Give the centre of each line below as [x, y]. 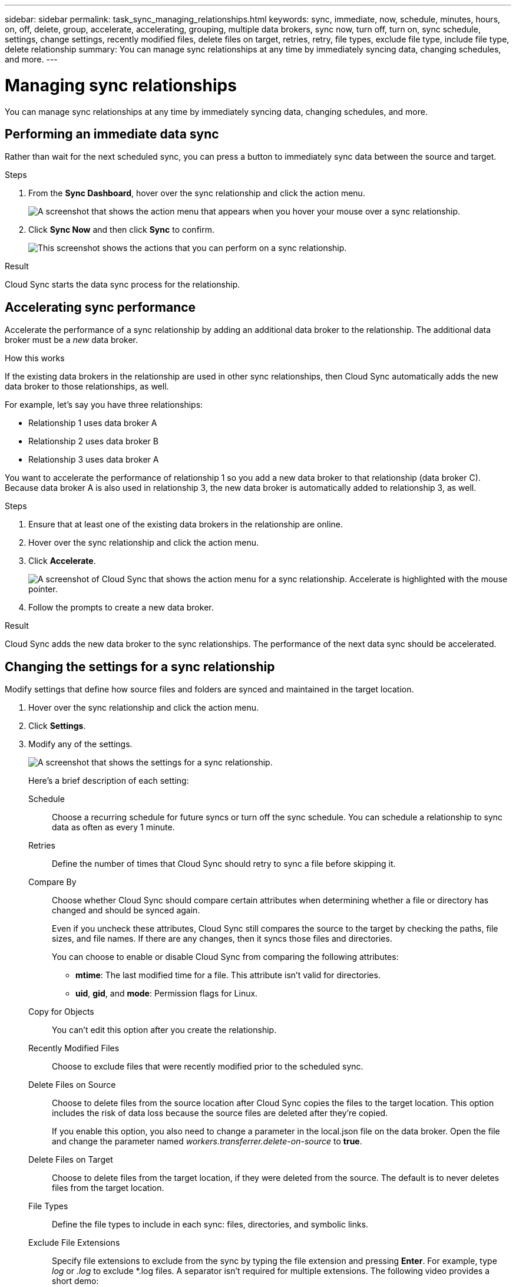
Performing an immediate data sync [112, 134]
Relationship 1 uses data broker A [93, 423]
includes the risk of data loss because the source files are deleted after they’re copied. [220, 1113]
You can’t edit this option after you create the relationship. [164, 1030]
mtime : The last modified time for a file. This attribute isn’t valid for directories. [228, 975]
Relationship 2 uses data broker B [93, 441]
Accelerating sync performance [100, 307]
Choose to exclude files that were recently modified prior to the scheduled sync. [208, 1067]
